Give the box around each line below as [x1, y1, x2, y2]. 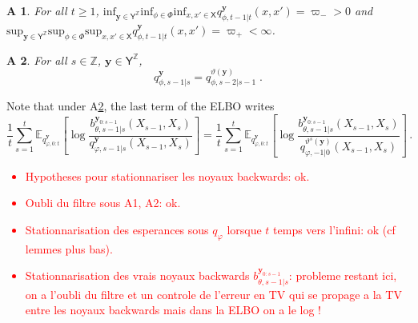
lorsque [227, 221, 262, 237]
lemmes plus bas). [25, 240, 113, 257]
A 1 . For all [6, 2, 67, 18]
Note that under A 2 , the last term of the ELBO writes [6, 98, 275, 114]
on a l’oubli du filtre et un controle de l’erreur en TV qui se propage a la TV [25, 285, 402, 302]
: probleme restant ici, [288, 267, 397, 284]
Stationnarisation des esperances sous [25, 221, 209, 237]
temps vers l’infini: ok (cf [273, 221, 396, 237]
